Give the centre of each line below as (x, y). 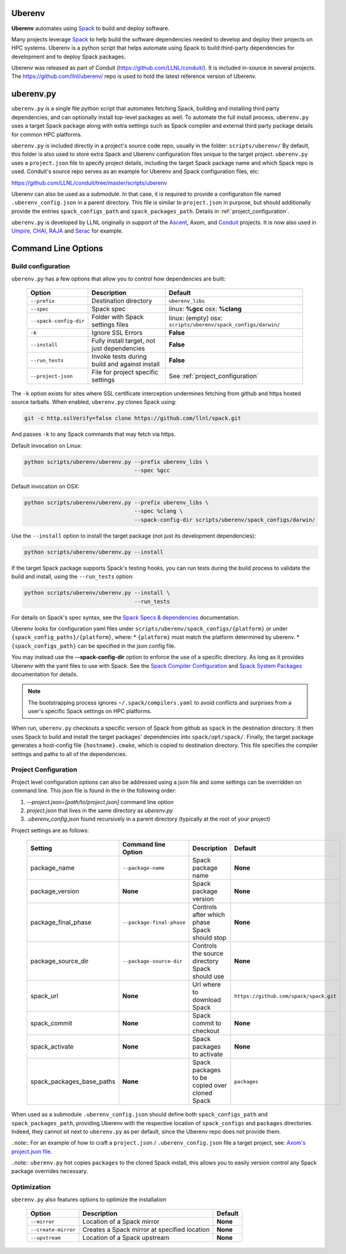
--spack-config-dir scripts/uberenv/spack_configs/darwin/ (225, 520)
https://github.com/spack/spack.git (285, 996)
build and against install (126, 364)
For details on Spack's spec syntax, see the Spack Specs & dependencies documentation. (125, 617)
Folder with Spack (118, 317)
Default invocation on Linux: (47, 446)
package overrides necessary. (50, 1171)
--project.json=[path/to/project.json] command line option (100, 802)
